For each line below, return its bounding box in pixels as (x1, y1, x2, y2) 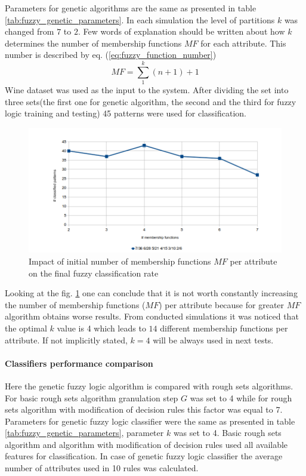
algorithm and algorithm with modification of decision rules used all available (5, 438, 288, 450)
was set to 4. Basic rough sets (173, 426, 282, 439)
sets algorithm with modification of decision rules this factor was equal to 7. (5, 403, 283, 416)
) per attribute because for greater (159, 298, 285, 311)
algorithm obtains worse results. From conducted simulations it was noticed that (5, 310, 299, 323)
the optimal (5, 321, 47, 334)
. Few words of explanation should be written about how (78, 25, 285, 38)
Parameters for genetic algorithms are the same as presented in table (5, 2, 256, 14)
